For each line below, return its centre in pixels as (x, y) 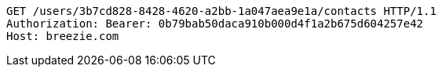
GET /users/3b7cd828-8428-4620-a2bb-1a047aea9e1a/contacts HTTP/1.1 (221, 11)
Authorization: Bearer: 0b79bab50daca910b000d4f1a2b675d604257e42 (215, 24)
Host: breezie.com (63, 36)
